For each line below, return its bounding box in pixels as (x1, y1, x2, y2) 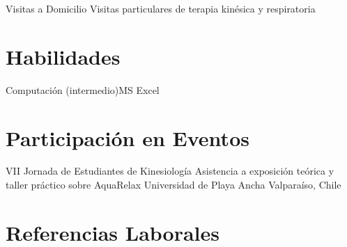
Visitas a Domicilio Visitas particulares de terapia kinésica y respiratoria (6, 1, 316, 15)
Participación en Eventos (6, 123, 249, 152)
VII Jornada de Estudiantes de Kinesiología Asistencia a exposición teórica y (6, 164, 334, 178)
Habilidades (6, 42, 121, 70)
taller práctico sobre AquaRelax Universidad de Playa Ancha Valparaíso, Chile (6, 177, 341, 192)
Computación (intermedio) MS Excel (6, 82, 160, 97)
